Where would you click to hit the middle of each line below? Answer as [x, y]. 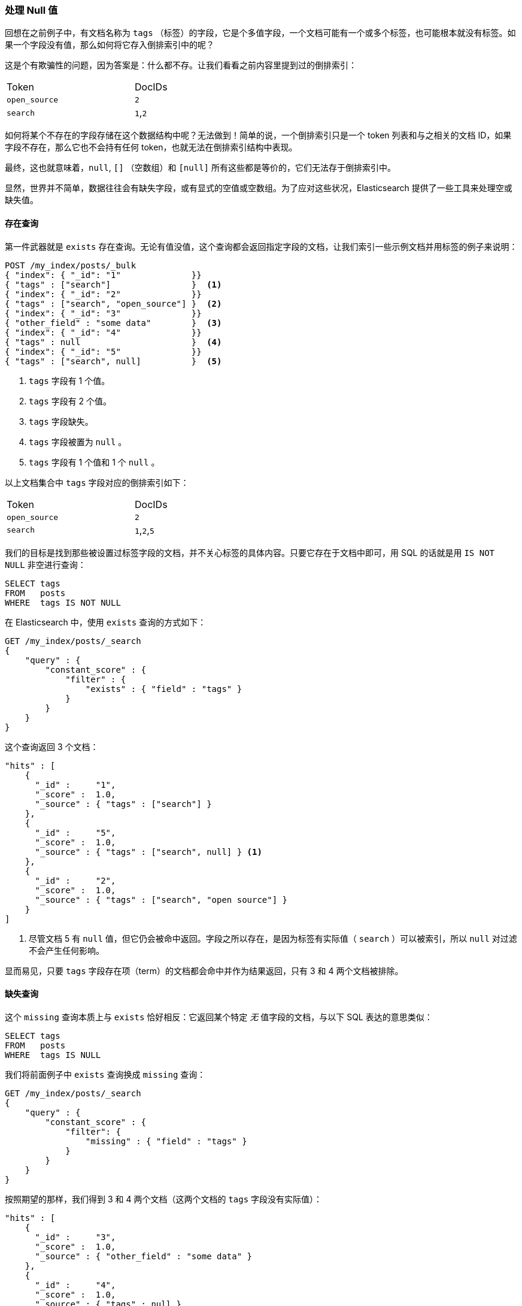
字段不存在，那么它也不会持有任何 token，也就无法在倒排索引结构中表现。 [151, 147]
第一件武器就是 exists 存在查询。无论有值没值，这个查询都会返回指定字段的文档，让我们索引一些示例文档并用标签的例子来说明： [261, 246]
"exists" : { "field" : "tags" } [164, 689]
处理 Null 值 [31, 10]
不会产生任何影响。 [66, 950]
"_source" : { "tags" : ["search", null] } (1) [148, 852]
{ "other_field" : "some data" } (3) [113, 323]
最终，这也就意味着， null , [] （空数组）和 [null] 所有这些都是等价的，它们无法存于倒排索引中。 [200, 168]
